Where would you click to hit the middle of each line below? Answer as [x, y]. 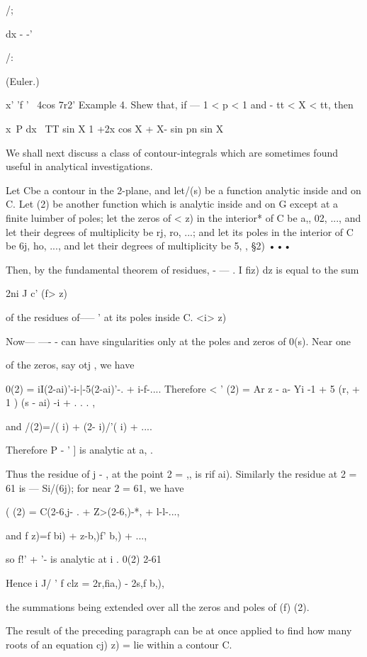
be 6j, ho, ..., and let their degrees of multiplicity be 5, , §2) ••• [149, 246]
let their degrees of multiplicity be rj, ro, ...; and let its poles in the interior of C [180, 231]
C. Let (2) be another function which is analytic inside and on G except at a [172, 204]
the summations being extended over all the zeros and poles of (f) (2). [158, 606]
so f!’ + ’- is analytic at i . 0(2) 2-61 [84, 559]
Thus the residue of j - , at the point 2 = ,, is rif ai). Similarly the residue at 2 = [181, 474]
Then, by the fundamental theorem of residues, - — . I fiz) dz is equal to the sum [182, 269]
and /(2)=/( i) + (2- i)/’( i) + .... [79, 426]
